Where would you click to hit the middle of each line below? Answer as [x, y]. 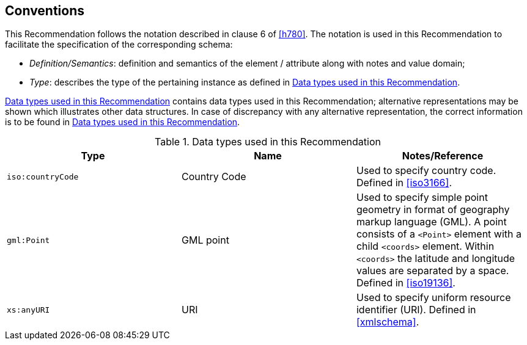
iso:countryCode [43, 176]
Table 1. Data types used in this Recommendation [268, 142]
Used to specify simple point [422, 198]
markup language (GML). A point [431, 222]
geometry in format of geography [433, 210]
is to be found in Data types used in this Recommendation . [123, 122]
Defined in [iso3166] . [404, 183]
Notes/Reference [443, 156]
